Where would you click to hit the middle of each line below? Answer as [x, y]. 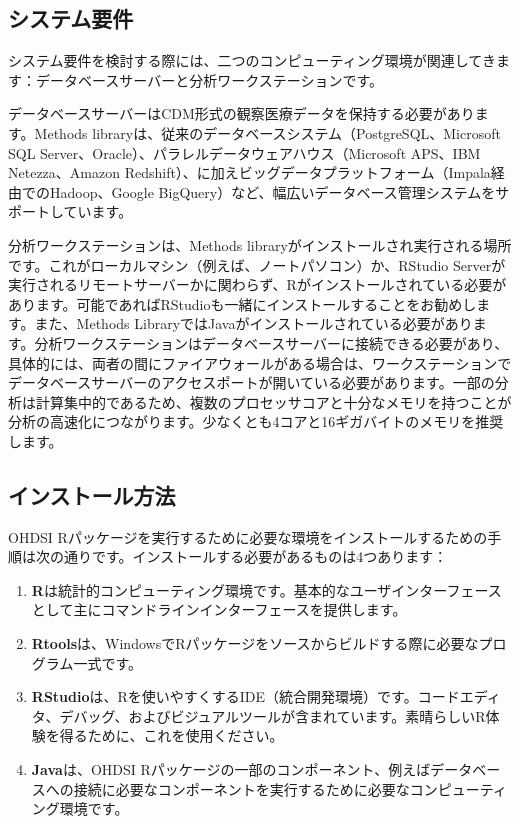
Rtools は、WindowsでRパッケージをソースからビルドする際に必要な [255, 643]
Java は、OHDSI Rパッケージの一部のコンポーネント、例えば [231, 769]
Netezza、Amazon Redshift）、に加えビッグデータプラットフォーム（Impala [249, 172]
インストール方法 [92, 494]
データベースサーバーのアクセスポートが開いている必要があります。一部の [251, 382]
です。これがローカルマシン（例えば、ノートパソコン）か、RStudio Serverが [257, 264]
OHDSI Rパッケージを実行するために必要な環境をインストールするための [248, 536]
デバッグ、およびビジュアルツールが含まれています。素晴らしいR [272, 715]
